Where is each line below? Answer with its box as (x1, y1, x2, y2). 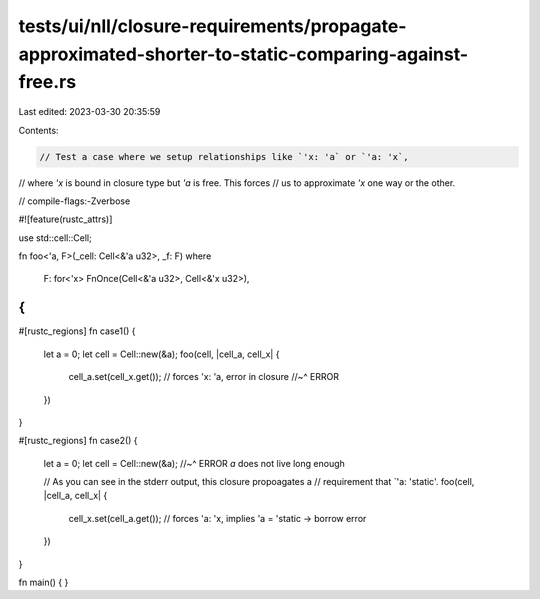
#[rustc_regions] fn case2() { (18, 435, 139, 447)
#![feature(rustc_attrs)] (18, 213, 113, 225)
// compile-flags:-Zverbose (18, 195, 131, 207)
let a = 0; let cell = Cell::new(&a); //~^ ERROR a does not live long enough (43, 457, 345, 469)
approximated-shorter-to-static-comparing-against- (18, 43, 469, 65)
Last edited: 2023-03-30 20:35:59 (18, 106, 161, 118)
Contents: (18, 124, 59, 136)
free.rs (18, 71, 77, 94)
